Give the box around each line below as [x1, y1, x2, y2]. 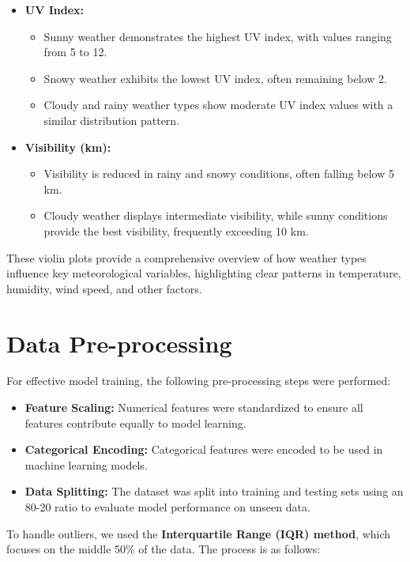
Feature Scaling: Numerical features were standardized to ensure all [24, 399, 363, 416]
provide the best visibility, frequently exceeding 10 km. [43, 222, 309, 239]
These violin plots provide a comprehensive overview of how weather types [6, 249, 367, 266]
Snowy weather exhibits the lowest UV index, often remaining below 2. [43, 70, 387, 86]
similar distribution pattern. [43, 111, 180, 128]
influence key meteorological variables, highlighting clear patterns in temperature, [6, 265, 401, 281]
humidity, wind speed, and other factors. [6, 280, 202, 296]
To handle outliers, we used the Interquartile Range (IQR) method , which [6, 525, 391, 541]
